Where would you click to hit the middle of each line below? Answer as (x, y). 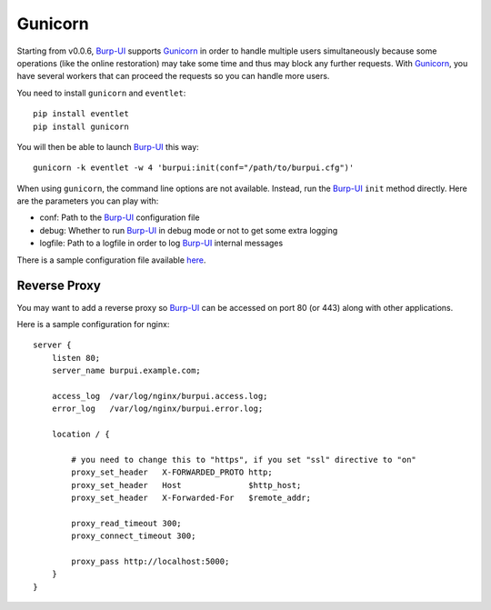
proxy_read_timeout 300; (126, 523)
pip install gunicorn (81, 126)
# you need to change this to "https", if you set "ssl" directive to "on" (244, 460)
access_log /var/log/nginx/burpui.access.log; (160, 396)
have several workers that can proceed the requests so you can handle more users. (173, 76)
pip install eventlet (81, 114)
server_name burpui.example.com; (126, 371)
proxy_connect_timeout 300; (134, 536)
